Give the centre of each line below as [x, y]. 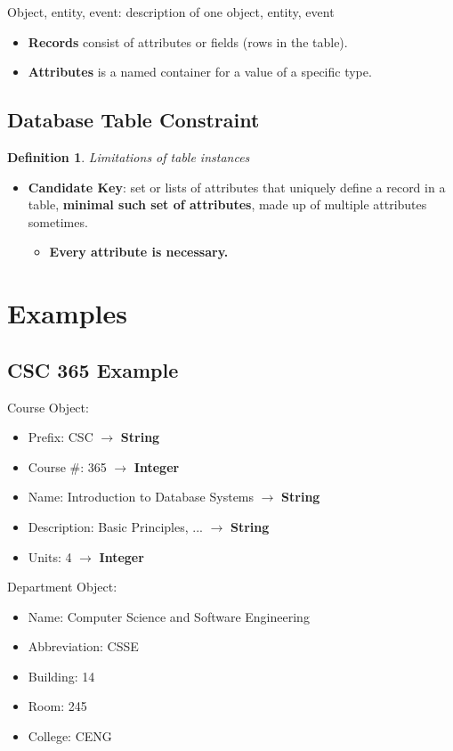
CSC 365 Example [93, 369]
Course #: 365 [67, 466]
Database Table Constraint [133, 120]
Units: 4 [50, 556]
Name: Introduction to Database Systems [141, 497]
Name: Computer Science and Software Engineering [169, 616]
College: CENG [70, 736]
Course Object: [48, 407]
